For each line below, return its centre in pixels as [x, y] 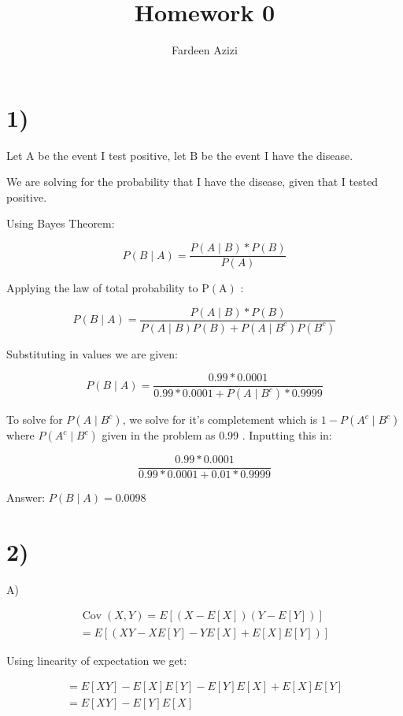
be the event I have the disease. [277, 155]
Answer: [26, 497]
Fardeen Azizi [205, 50]
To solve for [35, 419]
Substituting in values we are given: [92, 353]
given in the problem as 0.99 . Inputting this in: [217, 435]
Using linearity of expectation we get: [97, 660]
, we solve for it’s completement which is [220, 419]
